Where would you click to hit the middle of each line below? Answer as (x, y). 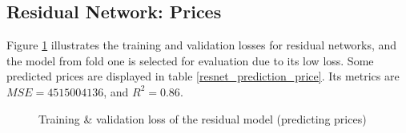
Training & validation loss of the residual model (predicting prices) (203, 118)
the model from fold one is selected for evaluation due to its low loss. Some (190, 60)
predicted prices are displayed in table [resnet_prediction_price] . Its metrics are (203, 76)
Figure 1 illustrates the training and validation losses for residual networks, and (202, 45)
